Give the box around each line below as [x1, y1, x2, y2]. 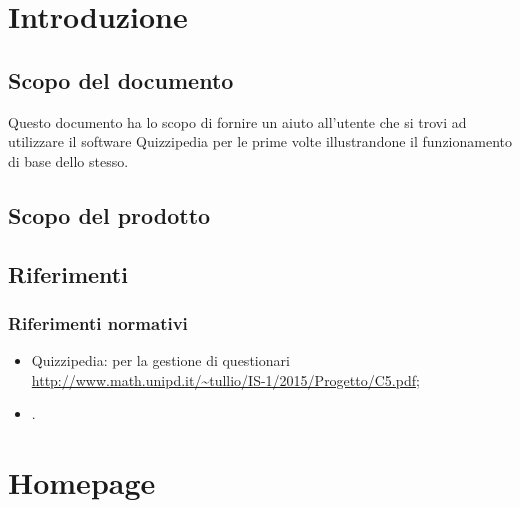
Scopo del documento [8, 64, 234, 95]
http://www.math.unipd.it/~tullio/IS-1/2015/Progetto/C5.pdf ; [31, 369, 420, 390]
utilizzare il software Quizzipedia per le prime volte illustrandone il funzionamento [8, 131, 512, 152]
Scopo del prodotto [8, 199, 211, 230]
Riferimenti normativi [8, 310, 188, 335]
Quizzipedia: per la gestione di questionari [31, 350, 290, 371]
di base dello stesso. [8, 150, 129, 171]
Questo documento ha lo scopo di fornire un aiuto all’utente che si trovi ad [8, 111, 467, 132]
